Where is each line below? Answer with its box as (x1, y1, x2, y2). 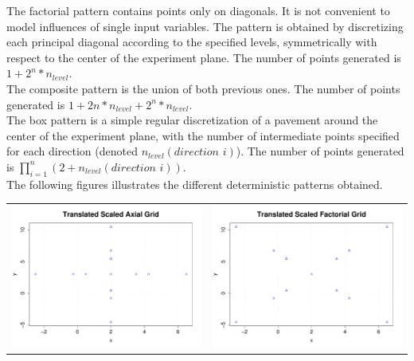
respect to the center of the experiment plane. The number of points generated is (6, 49, 401, 65)
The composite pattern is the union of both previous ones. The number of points (6, 80, 400, 96)
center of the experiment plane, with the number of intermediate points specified (6, 127, 400, 143)
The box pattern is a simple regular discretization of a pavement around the (6, 112, 378, 128)
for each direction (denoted (6, 143, 138, 159)
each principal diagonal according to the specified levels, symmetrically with (6, 33, 377, 50)
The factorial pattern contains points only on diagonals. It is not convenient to (6, 2, 390, 18)
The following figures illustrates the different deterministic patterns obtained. (6, 175, 383, 192)
